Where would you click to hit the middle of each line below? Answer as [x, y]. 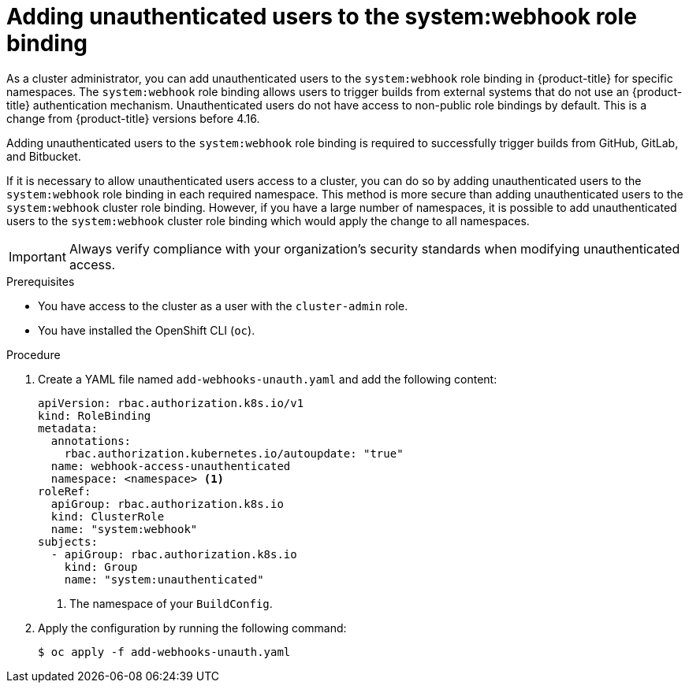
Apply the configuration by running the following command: [192, 628]
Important [37, 256]
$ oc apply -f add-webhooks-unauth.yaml [164, 652]
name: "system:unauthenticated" [164, 579]
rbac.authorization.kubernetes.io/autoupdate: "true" [234, 453]
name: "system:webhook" [124, 529]
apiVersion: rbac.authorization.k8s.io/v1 [171, 403]
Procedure [34, 354]
